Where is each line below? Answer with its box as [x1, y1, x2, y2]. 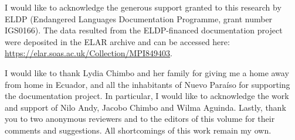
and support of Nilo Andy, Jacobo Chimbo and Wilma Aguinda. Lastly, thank [5, 101, 286, 113]
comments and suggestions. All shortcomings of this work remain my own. [5, 124, 272, 136]
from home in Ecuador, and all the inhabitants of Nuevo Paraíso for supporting [5, 78, 290, 90]
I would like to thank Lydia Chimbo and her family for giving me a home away [5, 66, 289, 78]
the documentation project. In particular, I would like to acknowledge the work [5, 90, 289, 102]
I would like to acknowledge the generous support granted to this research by [5, 1, 282, 13]
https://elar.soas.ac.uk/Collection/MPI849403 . [5, 47, 172, 59]
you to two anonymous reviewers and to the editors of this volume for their [5, 112, 275, 125]
